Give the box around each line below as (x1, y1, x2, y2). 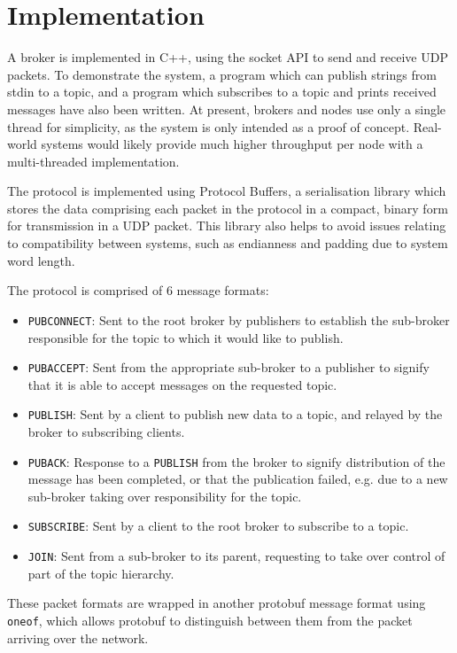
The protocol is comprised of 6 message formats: (7, 281, 269, 299)
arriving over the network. (7, 628, 149, 647)
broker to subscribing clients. (27, 423, 185, 440)
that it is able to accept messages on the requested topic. (27, 375, 337, 393)
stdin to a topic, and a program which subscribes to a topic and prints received (7, 82, 437, 101)
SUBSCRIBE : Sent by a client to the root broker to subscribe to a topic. (27, 517, 409, 535)
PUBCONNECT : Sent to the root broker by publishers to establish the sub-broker (27, 310, 450, 329)
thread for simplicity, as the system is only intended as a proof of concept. (7, 117, 410, 136)
